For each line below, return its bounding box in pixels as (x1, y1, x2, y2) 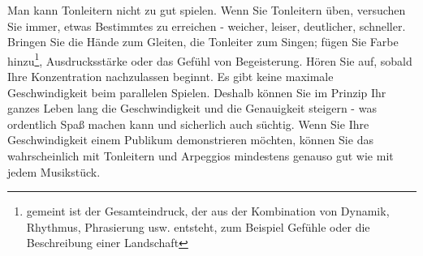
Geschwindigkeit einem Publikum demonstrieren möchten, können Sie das (7, 131, 373, 148)
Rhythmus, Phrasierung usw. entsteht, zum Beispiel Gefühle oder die (26, 218, 370, 235)
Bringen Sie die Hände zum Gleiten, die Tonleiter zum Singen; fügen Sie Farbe (7, 33, 399, 50)
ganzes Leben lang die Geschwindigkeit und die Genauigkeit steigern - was (7, 100, 377, 117)
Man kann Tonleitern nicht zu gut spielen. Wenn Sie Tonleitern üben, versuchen (7, 2, 406, 18)
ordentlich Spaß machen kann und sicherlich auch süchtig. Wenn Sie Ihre (7, 115, 369, 132)
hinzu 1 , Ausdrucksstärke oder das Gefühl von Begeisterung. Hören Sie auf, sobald (7, 49, 412, 69)
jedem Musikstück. (7, 163, 101, 180)
